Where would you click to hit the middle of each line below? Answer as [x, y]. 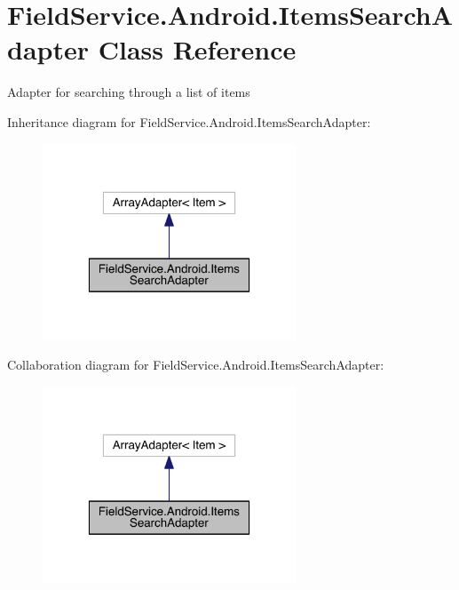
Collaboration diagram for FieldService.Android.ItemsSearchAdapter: [196, 365]
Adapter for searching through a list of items [129, 92]
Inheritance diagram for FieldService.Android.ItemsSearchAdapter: [189, 121]
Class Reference [197, 49]
